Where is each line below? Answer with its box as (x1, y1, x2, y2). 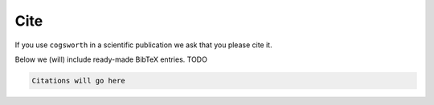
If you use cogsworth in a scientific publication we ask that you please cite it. (14, 40, 272, 50)
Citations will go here (31, 76, 126, 85)
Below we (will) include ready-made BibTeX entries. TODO (14, 55, 208, 64)
